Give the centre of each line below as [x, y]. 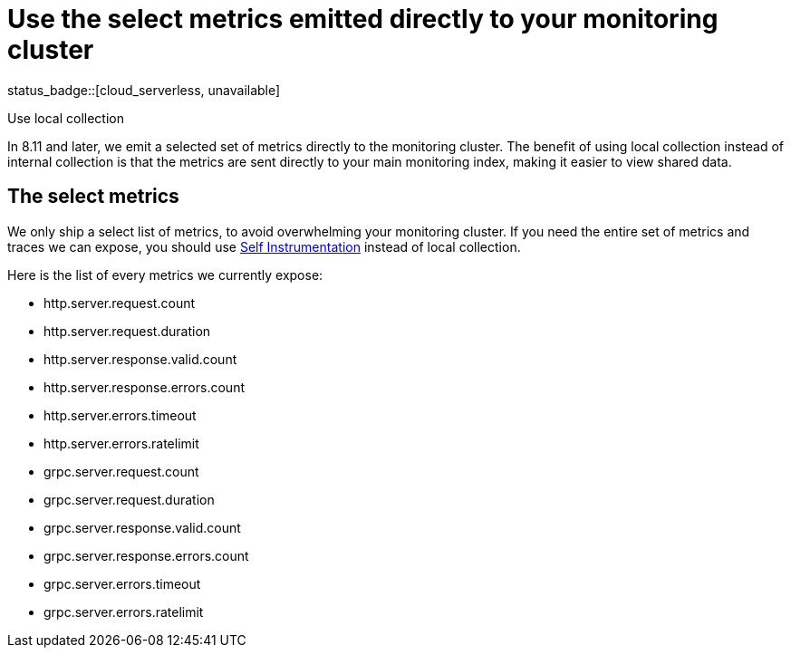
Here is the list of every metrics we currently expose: [165, 275]
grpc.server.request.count [121, 471]
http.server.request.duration [127, 331]
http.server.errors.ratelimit [121, 443]
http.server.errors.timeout [120, 415]
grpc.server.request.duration [129, 499]
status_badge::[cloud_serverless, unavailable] [144, 90]
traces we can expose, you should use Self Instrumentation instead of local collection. [264, 246]
